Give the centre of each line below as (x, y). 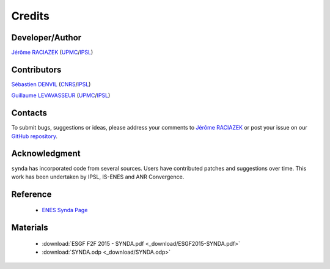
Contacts (29, 113)
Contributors (36, 69)
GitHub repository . (35, 136)
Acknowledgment (46, 154)
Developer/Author (46, 38)
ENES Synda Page (65, 210)
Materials (30, 228)
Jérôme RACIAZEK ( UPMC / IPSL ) (52, 53)
